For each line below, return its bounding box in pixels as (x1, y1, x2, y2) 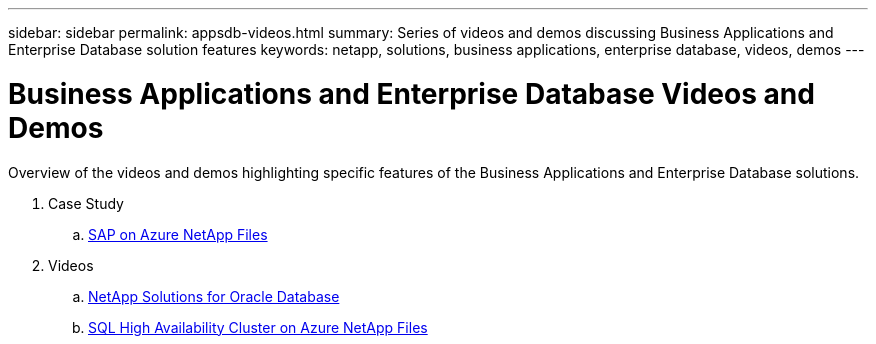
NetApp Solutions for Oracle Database (88, 287, 340, 305)
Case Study (48, 194, 124, 212)
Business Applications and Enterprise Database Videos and (8, 76, 815, 111)
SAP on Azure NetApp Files (88, 225, 268, 243)
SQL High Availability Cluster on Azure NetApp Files (88, 318, 428, 336)
